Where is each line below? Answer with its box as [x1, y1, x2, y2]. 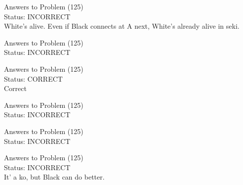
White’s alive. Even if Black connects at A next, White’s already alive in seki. [4, 21, 240, 31]
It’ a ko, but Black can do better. [4, 172, 105, 182]
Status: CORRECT [4, 73, 63, 84]
